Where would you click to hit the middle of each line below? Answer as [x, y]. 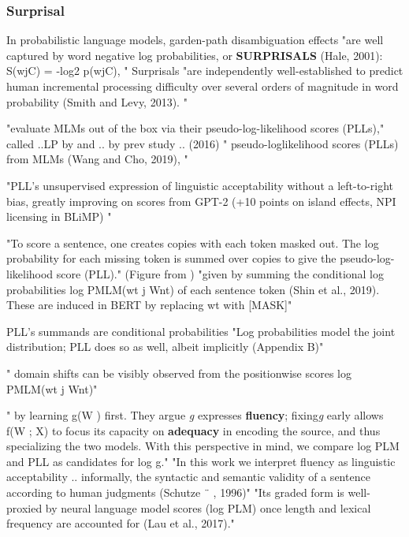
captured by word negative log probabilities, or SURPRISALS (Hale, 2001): [195, 55]
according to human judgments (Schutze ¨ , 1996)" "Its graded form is [175, 492]
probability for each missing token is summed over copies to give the [171, 258]
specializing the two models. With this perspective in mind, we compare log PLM [203, 446]
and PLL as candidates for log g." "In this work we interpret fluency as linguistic [201, 461]
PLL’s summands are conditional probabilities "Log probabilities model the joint [201, 331]
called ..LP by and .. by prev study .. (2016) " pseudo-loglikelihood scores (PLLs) [203, 143]
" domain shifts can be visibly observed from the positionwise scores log [179, 373]
